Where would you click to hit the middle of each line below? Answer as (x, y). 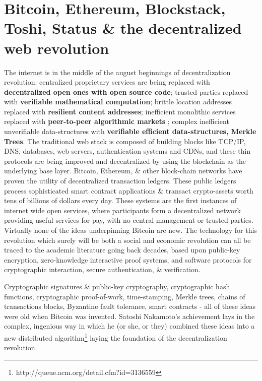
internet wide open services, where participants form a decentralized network (122, 210)
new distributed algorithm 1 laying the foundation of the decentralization (116, 337)
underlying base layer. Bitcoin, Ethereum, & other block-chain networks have (123, 171)
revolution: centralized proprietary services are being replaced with (107, 82)
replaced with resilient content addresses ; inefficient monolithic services (120, 111)
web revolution (57, 48)
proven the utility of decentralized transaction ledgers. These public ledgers (120, 181)
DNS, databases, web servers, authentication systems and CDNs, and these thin (127, 151)
